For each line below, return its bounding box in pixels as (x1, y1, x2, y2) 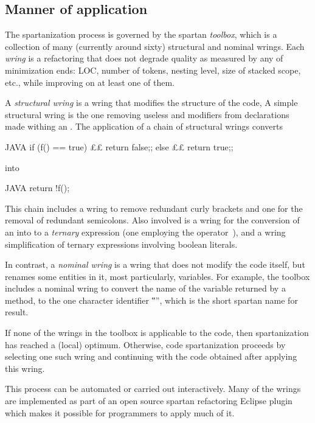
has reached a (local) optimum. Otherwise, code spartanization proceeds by (5, 338, 286, 351)
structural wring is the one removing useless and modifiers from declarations (5, 108, 289, 121)
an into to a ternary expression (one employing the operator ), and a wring (5, 225, 286, 238)
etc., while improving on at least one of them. (5, 75, 175, 88)
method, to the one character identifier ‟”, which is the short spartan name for (5, 293, 298, 306)
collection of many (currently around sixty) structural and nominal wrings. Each (5, 40, 305, 52)
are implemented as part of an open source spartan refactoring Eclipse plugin (5, 394, 292, 407)
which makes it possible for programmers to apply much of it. (5, 406, 235, 419)
